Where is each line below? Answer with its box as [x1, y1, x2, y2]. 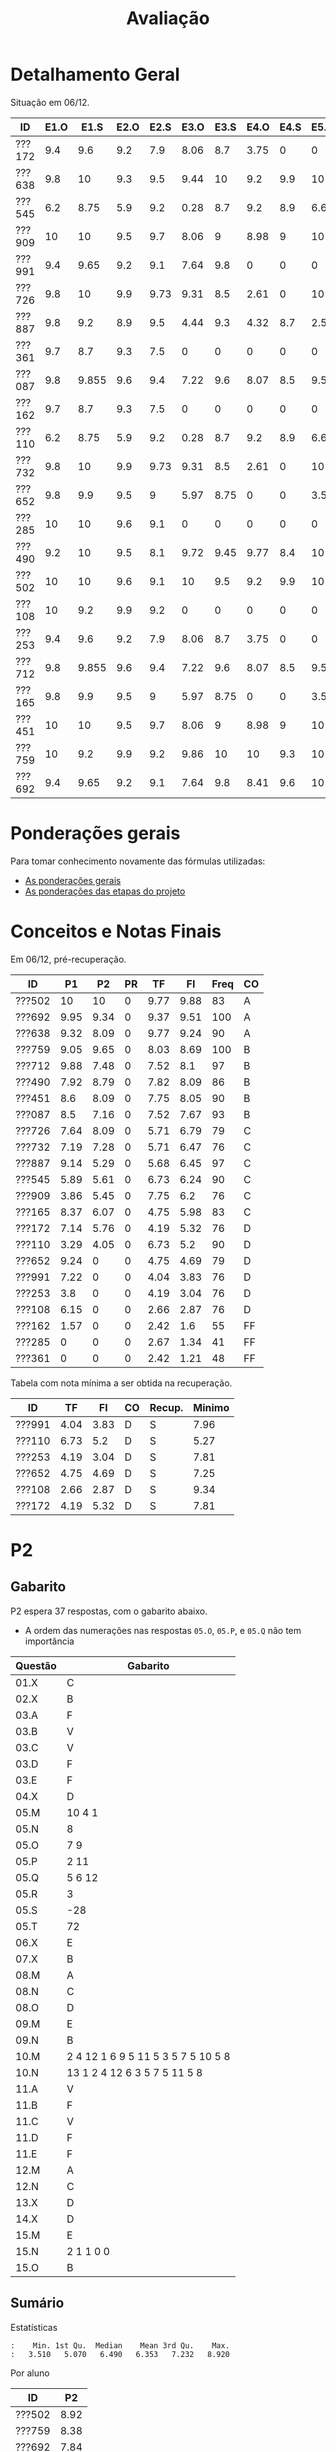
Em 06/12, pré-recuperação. [10, 953, 127, 965]
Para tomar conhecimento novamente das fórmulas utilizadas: [10, 855, 266, 867]
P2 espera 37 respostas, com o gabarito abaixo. [10, 1605, 208, 1617]
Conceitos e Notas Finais [10, 920, 222, 943]
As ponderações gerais [24, 874, 122, 886]
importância [24, 1635, 75, 1647]
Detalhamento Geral [10, 63, 180, 86]
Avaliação [126, 7, 210, 30]
